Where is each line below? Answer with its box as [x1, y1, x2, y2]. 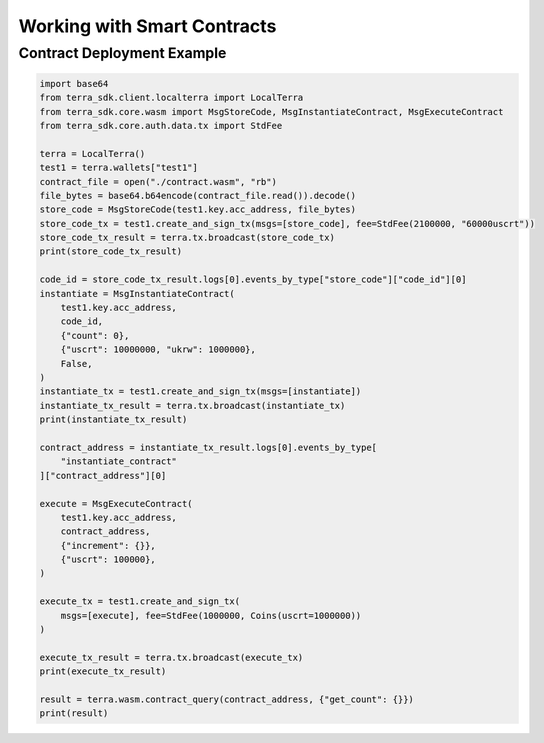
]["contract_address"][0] [39, 470, 167, 481]
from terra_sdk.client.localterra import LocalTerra [39, 92, 304, 104]
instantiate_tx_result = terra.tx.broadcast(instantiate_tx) [39, 400, 346, 411]
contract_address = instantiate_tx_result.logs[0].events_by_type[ [39, 441, 378, 453]
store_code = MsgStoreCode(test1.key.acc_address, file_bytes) [39, 204, 357, 215]
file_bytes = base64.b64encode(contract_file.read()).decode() [39, 190, 357, 201]
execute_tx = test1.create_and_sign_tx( [39, 596, 240, 607]
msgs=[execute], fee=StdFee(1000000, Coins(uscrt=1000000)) [60, 610, 362, 621]
